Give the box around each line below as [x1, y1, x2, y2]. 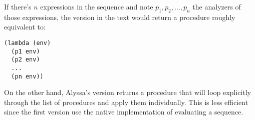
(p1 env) [11, 47, 40, 55]
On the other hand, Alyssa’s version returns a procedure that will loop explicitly [4, 87, 251, 97]
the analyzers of [192, 1, 241, 11]
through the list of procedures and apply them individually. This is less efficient [4, 96, 248, 107]
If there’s [4, 1, 32, 11]
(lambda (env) [4, 39, 51, 46]
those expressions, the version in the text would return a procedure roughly [4, 11, 235, 22]
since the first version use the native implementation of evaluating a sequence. [4, 106, 243, 117]
